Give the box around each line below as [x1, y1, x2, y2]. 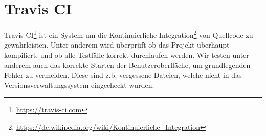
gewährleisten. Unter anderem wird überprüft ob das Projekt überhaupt [4, 39, 230, 50]
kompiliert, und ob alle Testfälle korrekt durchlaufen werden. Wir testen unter [4, 49, 249, 60]
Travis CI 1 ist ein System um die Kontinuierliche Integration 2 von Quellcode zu [4, 28, 253, 40]
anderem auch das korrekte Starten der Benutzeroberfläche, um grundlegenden [4, 59, 251, 70]
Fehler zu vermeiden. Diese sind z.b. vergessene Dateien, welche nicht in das [4, 70, 242, 80]
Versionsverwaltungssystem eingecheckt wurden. [4, 79, 154, 90]
